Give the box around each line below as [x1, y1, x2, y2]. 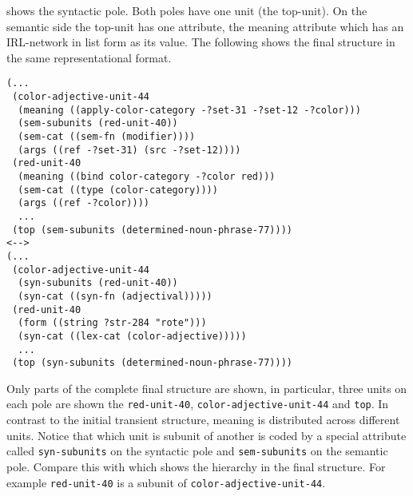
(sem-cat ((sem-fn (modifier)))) [18, 131, 196, 142]
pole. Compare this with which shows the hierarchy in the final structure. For [6, 458, 386, 474]
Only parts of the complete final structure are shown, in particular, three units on [6, 379, 407, 396]
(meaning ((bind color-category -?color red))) [18, 170, 276, 182]
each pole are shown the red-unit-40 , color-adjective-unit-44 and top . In [6, 395, 389, 412]
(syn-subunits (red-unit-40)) [18, 277, 178, 289]
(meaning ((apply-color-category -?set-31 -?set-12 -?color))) [18, 104, 361, 116]
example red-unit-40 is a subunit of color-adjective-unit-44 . [6, 474, 326, 490]
